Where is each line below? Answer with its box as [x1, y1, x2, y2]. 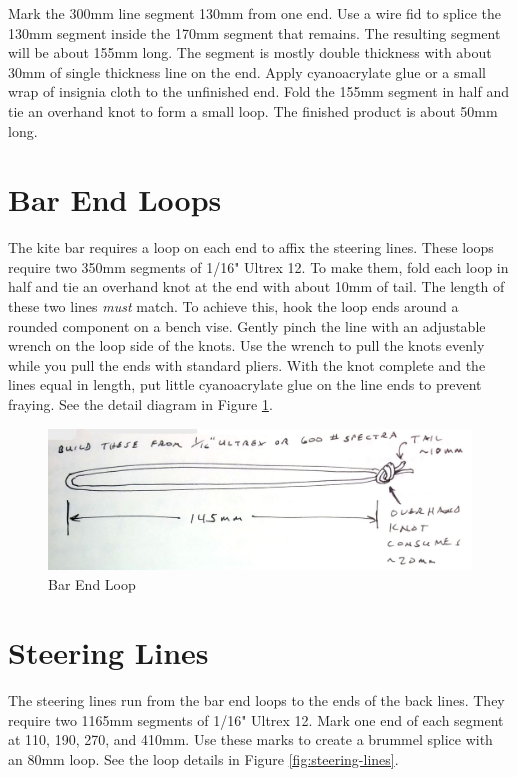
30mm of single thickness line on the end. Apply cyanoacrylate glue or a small [8, 61, 486, 82]
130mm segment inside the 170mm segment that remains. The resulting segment [8, 22, 501, 43]
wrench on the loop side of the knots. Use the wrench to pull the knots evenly [8, 335, 485, 356]
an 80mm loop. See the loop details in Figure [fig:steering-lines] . [8, 749, 399, 770]
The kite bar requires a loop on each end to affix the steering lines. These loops [8, 237, 494, 258]
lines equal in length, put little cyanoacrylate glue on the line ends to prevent [8, 374, 482, 395]
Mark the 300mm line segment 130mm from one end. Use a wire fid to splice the [8, 3, 501, 23]
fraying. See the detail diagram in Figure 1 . [8, 394, 273, 415]
